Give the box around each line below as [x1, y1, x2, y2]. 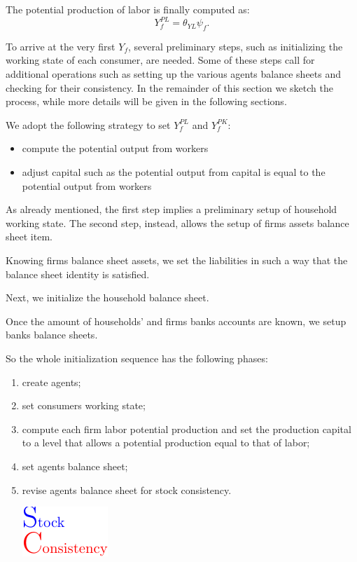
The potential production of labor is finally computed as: [6, 2, 250, 16]
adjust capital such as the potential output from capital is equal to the [22, 165, 325, 179]
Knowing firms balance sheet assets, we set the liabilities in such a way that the [6, 253, 348, 268]
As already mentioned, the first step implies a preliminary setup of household [6, 202, 337, 217]
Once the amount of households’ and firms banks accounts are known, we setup [6, 313, 346, 328]
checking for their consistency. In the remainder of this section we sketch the [6, 80, 333, 95]
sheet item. [6, 229, 52, 244]
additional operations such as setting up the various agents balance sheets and [6, 67, 342, 81]
